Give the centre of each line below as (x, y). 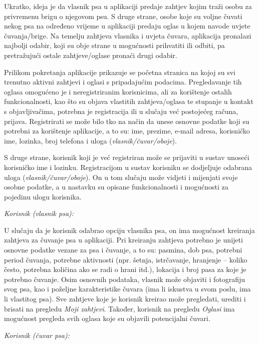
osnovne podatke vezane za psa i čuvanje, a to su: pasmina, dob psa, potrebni (123, 250)
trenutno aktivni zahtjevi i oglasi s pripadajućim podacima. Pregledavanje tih (123, 82)
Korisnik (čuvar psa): (37, 335)
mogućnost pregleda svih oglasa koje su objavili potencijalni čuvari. (107, 318)
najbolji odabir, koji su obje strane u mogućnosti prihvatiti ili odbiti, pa (114, 45)
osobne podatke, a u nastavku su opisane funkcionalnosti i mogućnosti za (116, 187)
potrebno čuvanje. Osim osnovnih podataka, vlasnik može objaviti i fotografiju (125, 279)
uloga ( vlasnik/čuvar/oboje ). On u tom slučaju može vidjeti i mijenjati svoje (121, 177)
